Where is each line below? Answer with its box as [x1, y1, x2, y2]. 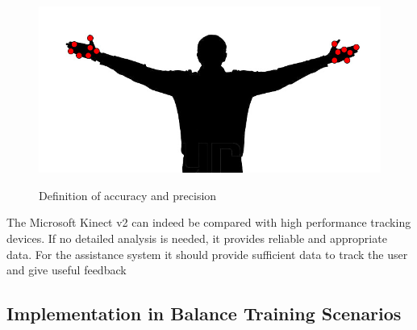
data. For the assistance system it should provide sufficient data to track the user [6, 245, 408, 262]
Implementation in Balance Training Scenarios [6, 301, 402, 326]
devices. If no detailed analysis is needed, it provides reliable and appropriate [6, 230, 387, 247]
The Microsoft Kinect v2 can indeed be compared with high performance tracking [6, 214, 411, 231]
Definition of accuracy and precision [39, 186, 217, 203]
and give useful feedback [6, 261, 127, 278]
